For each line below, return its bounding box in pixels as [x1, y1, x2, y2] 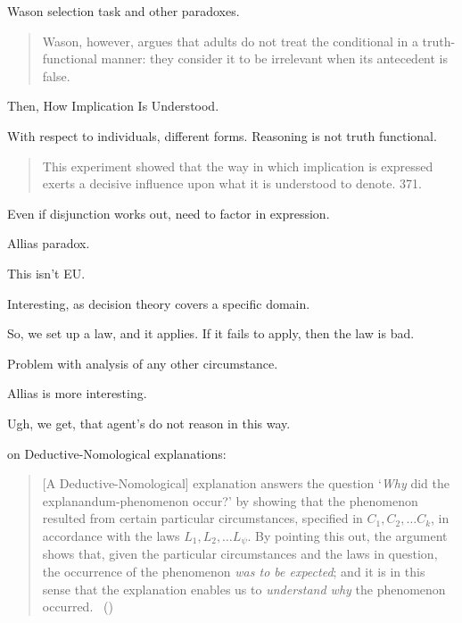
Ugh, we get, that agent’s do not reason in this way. [7, 413, 291, 432]
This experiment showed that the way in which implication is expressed [42, 156, 433, 175]
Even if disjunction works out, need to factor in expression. [7, 204, 330, 222]
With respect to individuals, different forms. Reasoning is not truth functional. [7, 126, 437, 145]
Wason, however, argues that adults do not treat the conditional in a [42, 31, 418, 50]
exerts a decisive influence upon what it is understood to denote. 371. [42, 174, 422, 193]
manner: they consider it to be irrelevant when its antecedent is [101, 49, 449, 68]
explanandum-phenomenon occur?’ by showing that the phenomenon [42, 491, 418, 510]
